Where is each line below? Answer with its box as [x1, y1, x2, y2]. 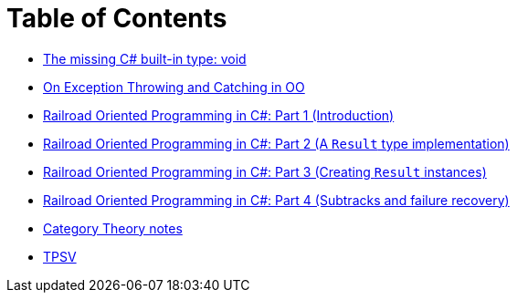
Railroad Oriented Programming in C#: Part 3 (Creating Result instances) [43, 163, 487, 180]
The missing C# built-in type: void [43, 50, 247, 67]
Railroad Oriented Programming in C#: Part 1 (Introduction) [43, 107, 395, 123]
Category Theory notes [43, 220, 183, 236]
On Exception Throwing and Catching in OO [43, 78, 305, 95]
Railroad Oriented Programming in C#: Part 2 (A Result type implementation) [43, 135, 510, 151]
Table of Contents [6, 3, 227, 34]
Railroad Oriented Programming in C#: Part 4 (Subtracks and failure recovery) [43, 191, 510, 208]
